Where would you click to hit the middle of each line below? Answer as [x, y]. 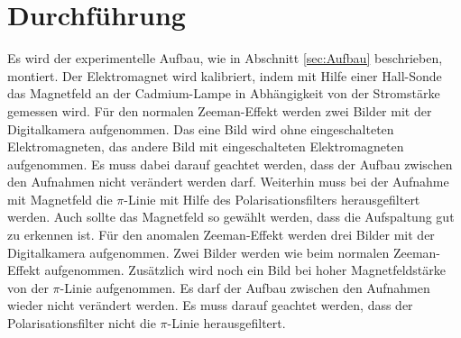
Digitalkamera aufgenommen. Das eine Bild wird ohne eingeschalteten [201, 128]
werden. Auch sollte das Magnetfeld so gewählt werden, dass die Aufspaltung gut [231, 217]
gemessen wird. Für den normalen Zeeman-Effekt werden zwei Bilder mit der [220, 110]
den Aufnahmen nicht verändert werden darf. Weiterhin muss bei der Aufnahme [228, 182]
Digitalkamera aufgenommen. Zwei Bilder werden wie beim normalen [198, 252]
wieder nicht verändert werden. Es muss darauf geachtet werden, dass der [210, 305]
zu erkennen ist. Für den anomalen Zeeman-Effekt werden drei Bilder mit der [221, 235]
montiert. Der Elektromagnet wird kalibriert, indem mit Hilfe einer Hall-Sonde [225, 75]
